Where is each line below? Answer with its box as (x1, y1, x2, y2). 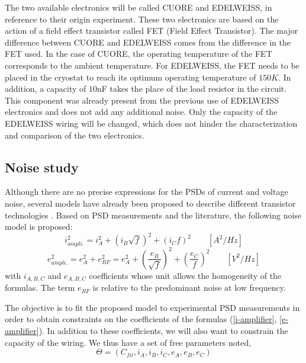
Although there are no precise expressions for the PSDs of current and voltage (5, 185, 288, 198)
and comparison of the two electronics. (5, 129, 144, 141)
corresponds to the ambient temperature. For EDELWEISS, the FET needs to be (5, 59, 299, 71)
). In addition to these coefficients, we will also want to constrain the (38, 324, 288, 336)
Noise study (5, 158, 79, 176)
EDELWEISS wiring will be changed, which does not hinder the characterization (5, 117, 298, 129)
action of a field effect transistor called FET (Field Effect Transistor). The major (5, 24, 298, 37)
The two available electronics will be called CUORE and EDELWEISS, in (5, 1, 272, 13)
